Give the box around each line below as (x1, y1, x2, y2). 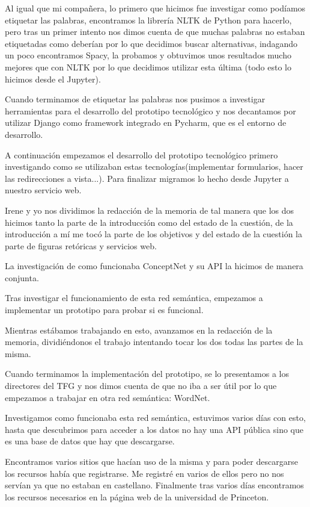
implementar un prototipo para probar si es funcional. (5, 303, 204, 316)
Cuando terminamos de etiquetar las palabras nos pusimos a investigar (5, 93, 266, 105)
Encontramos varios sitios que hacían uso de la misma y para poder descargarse (5, 455, 298, 467)
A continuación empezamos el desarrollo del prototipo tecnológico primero (5, 148, 278, 161)
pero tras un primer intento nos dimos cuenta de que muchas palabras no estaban (5, 25, 305, 38)
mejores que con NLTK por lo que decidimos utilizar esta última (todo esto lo (5, 60, 291, 73)
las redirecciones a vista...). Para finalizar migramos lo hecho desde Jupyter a (5, 172, 289, 184)
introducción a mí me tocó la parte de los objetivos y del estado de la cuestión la (5, 228, 303, 240)
